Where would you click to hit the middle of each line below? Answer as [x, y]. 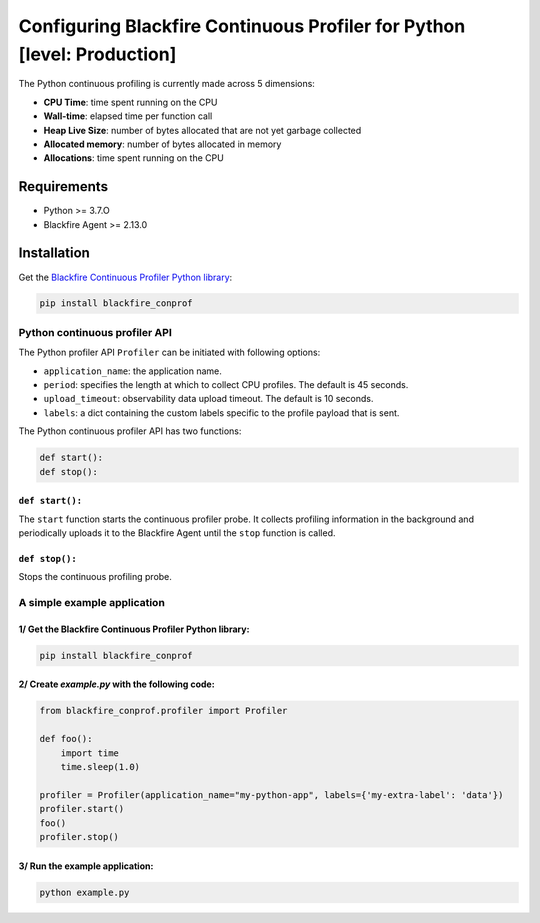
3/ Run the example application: [86, 866]
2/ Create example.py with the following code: [116, 684]
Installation [54, 253]
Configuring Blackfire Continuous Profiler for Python [242, 26]
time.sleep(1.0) [100, 766]
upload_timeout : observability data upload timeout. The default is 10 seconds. [208, 399]
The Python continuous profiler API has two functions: [130, 431]
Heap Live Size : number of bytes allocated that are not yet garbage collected [202, 130]
